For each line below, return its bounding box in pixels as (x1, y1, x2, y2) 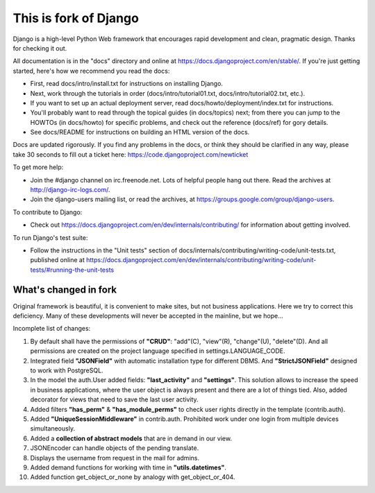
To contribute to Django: (12, 208, 83, 216)
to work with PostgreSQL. (30, 366, 103, 374)
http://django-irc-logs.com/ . (30, 186, 110, 194)
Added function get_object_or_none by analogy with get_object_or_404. (30, 473, 235, 481)
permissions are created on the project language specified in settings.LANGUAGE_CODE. (30, 347, 285, 355)
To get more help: (12, 163, 64, 171)
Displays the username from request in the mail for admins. (30, 453, 199, 462)
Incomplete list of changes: (12, 325, 91, 333)
